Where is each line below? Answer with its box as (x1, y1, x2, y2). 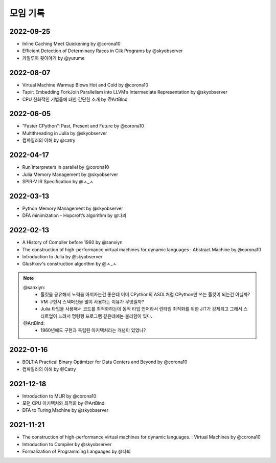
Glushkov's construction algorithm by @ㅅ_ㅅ (22, 261, 117, 267)
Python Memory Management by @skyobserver (22, 205, 124, 211)
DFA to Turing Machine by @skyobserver (22, 407, 109, 413)
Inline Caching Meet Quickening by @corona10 (22, 41, 121, 47)
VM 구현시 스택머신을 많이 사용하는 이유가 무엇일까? (40, 298, 144, 304)
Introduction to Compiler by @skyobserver (22, 441, 112, 447)
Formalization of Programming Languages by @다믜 (22, 448, 131, 455)
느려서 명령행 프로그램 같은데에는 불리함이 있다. (58, 313, 153, 319)
